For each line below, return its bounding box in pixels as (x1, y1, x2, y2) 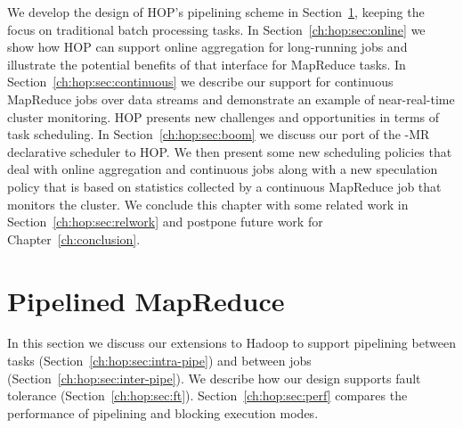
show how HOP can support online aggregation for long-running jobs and (7, 37, 408, 56)
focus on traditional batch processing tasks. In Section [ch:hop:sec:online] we (7, 20, 426, 38)
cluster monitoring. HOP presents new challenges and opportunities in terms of (7, 107, 440, 126)
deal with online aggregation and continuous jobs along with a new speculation (7, 160, 438, 178)
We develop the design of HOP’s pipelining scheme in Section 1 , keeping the (7, 3, 425, 21)
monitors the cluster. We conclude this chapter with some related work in (7, 194, 409, 213)
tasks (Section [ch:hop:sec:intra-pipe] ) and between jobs (7, 351, 312, 370)
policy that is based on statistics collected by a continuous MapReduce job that (7, 177, 442, 195)
